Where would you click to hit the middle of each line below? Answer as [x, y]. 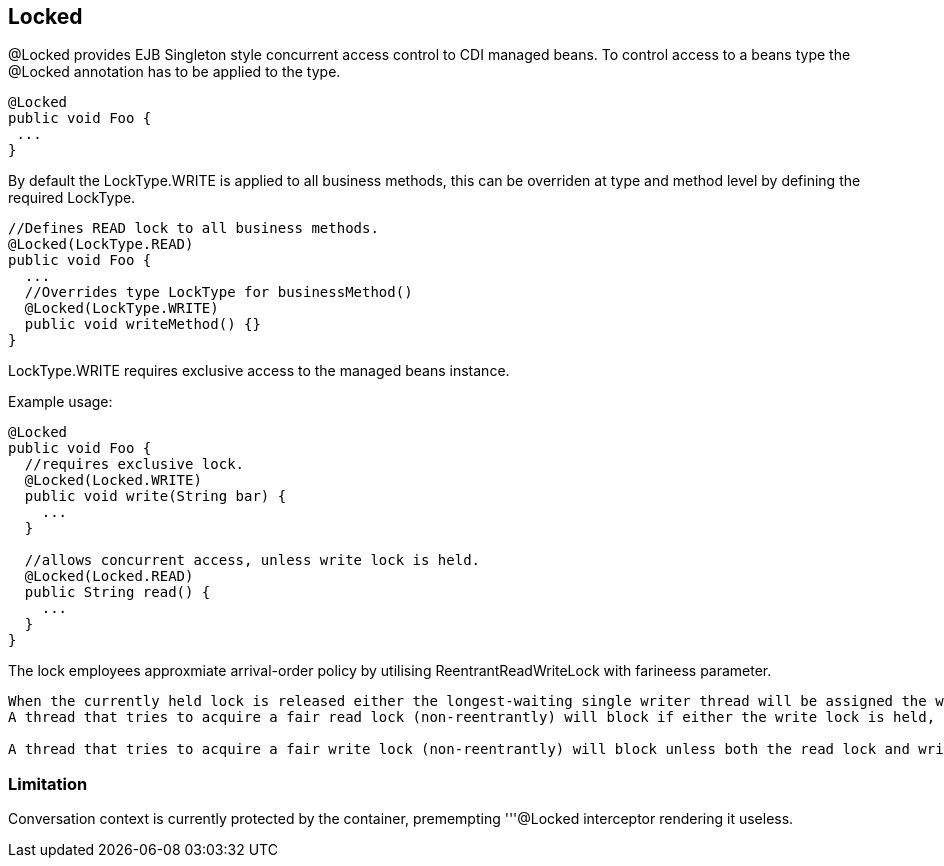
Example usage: [60, 402]
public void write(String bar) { [155, 496]
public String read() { [117, 592]
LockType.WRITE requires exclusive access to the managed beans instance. [259, 371]
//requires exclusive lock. [134, 464]
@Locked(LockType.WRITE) [121, 308]
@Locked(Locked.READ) [109, 576]
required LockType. [72, 198]
